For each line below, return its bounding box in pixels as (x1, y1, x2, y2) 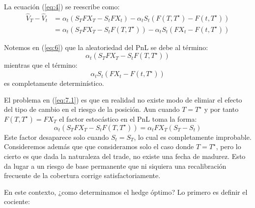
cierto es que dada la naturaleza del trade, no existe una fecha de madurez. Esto (4, 151, 246, 161)
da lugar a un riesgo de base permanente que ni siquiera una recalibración (4, 160, 227, 171)
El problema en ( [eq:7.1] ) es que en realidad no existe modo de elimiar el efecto (4, 94, 242, 104)
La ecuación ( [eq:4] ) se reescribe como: (4, 1, 120, 11)
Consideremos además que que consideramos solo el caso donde (4, 141, 194, 152)
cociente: (4, 196, 30, 207)
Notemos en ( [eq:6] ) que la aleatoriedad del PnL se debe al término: (4, 42, 208, 52)
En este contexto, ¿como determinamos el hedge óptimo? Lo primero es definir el (4, 186, 248, 197)
